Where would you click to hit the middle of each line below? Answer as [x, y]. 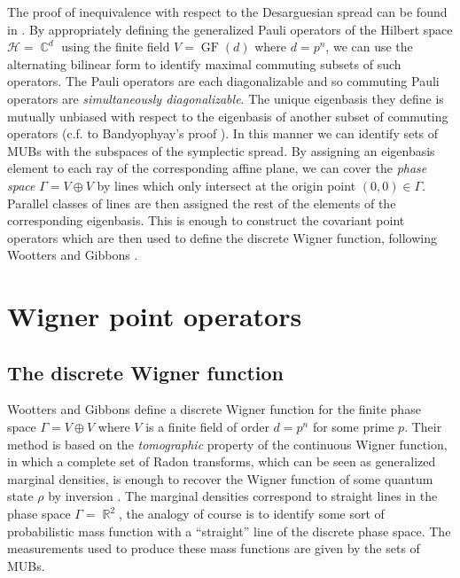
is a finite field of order [207, 427]
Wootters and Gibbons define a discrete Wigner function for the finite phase [214, 409]
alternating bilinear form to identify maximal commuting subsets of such [204, 63]
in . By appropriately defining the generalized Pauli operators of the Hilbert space [230, 29]
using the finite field [116, 47]
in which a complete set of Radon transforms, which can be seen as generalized [222, 461]
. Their [423, 427]
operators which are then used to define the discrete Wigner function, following [222, 237]
